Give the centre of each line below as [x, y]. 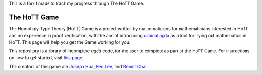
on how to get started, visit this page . [46, 58]
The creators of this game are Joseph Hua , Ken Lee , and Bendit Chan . [79, 66]
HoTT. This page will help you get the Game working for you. [70, 42]
